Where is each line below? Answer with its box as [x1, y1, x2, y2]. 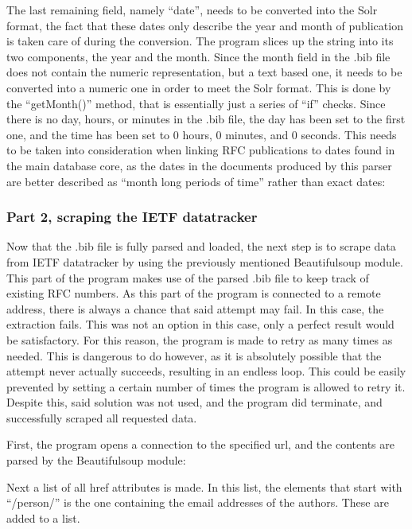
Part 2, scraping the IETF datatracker [6, 207, 258, 227]
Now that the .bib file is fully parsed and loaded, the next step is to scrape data [6, 238, 396, 255]
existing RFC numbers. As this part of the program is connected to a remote [6, 285, 381, 301]
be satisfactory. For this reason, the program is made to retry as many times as [6, 331, 393, 348]
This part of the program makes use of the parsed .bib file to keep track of [6, 269, 369, 286]
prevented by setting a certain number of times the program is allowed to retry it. [6, 378, 406, 395]
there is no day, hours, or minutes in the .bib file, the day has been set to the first [6, 111, 406, 127]
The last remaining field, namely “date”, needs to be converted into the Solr [6, 2, 378, 18]
